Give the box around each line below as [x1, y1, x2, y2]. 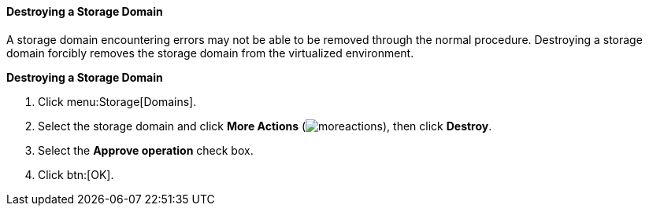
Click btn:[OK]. [38, 167, 114, 181]
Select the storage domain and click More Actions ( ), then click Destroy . [38, 119, 492, 133]
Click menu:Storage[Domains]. [38, 94, 197, 108]
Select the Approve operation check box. [38, 143, 254, 157]
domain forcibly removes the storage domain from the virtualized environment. [6, 46, 414, 60]
